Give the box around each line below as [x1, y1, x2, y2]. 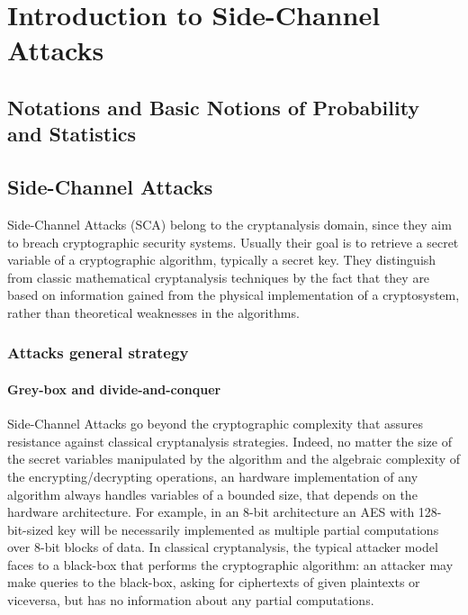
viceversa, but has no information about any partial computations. [7, 591, 374, 610]
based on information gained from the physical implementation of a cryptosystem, [7, 285, 460, 304]
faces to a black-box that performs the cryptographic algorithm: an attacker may [7, 555, 454, 574]
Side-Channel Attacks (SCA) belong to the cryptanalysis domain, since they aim [7, 214, 452, 233]
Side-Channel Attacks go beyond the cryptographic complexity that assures [7, 414, 424, 433]
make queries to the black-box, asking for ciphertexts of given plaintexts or [7, 573, 420, 592]
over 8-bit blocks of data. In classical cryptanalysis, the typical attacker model [7, 538, 438, 556]
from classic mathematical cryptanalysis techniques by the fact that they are [7, 267, 430, 286]
